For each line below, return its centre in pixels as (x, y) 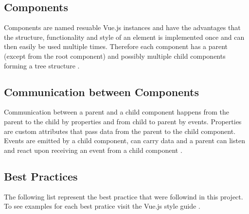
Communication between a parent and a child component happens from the (116, 112)
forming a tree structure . (42, 65)
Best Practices (41, 176)
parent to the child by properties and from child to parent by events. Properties (123, 121)
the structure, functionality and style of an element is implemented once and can (124, 37)
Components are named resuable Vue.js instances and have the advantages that (122, 27)
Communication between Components (101, 91)
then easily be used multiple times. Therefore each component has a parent (116, 46)
